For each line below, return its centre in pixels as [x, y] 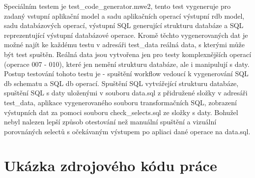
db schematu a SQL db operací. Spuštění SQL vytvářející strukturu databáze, [121, 83]
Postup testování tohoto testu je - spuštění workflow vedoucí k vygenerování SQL [126, 74]
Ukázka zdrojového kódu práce [111, 165]
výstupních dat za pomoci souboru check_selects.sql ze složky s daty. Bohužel [121, 112]
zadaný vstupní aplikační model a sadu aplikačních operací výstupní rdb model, [124, 15]
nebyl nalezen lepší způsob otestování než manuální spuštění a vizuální [110, 122]
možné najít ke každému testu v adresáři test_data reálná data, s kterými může [125, 44]
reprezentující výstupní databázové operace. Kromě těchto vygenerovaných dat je [126, 35]
